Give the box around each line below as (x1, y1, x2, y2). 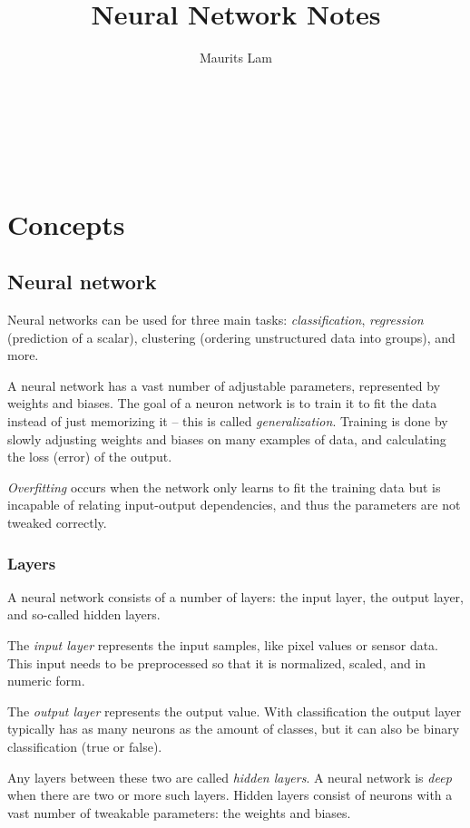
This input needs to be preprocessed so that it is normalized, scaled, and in (7, 653, 426, 672)
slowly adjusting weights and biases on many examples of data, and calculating (7, 429, 446, 448)
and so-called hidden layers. (7, 605, 161, 624)
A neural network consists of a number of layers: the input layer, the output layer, (7, 587, 464, 606)
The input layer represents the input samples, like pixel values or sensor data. (7, 636, 439, 655)
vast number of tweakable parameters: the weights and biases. (7, 803, 351, 822)
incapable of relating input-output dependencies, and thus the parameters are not (7, 495, 461, 514)
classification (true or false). (7, 736, 162, 755)
